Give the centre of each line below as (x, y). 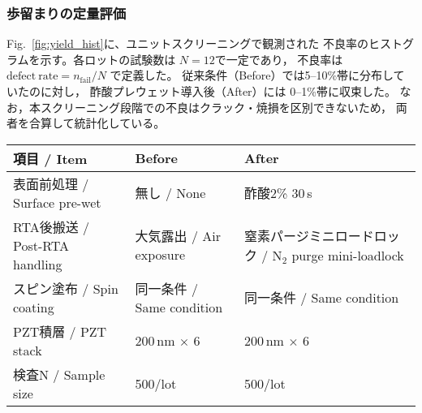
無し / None (170, 193)
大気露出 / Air (178, 236)
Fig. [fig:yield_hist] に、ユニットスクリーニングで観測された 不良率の (187, 43)
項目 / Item (50, 158)
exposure (160, 255)
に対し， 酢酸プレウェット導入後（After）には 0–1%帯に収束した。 (218, 91)
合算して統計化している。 (97, 123)
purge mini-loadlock (348, 255)
